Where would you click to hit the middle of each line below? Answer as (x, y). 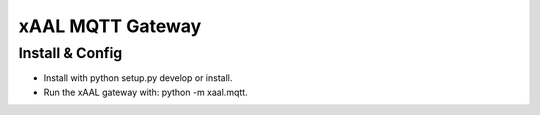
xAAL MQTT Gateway (110, 26)
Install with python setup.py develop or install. (138, 78)
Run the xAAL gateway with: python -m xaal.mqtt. (146, 92)
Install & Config (70, 53)
